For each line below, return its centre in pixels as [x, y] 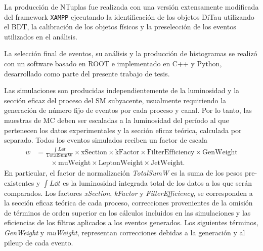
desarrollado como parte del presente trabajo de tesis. [87, 73]
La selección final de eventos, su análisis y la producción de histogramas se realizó [131, 53]
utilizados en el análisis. [41, 36]
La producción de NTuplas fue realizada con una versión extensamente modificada [131, 7]
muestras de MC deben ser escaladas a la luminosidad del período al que [117, 120]
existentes [19, 182]
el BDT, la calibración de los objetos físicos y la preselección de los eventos [120, 27]
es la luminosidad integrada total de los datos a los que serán [158, 182]
